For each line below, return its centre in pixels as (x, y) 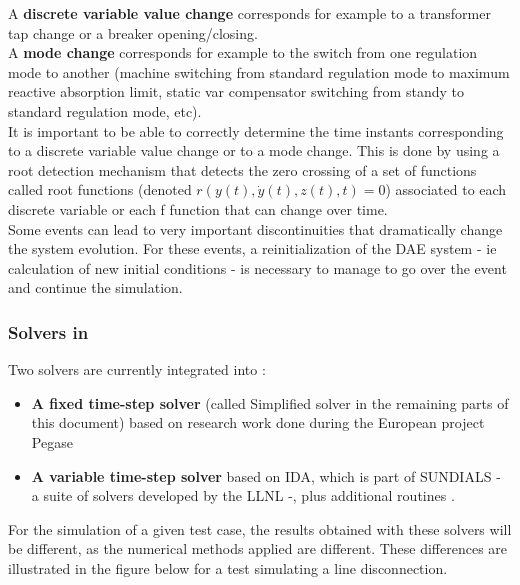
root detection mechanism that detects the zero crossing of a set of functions (242, 169)
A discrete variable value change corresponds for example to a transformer (249, 13)
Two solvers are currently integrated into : (137, 369)
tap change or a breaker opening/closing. (133, 32)
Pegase (52, 441)
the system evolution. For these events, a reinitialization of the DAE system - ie (252, 248)
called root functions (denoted (100, 189)
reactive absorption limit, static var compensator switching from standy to (236, 91)
